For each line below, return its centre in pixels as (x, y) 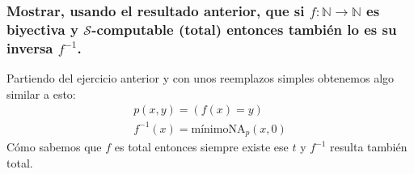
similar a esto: (41, 93)
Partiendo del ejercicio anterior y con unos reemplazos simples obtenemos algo (201, 78)
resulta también (369, 147)
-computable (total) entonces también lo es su (244, 29)
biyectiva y (42, 29)
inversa (30, 47)
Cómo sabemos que (54, 147)
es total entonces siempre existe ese (201, 147)
